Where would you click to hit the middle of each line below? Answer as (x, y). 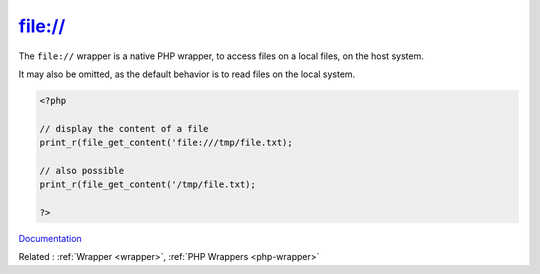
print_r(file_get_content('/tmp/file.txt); (148, 184)
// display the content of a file (124, 128)
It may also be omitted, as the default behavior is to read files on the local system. (187, 74)
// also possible (82, 170)
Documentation (50, 239)
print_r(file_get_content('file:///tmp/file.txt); (166, 143)
